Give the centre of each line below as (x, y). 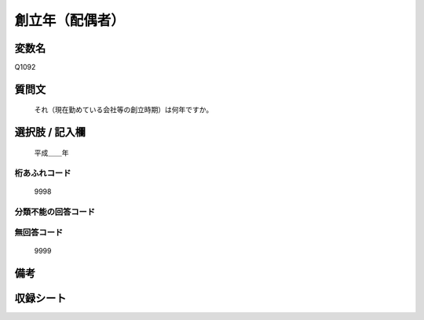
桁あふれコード (43, 173)
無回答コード (39, 233)
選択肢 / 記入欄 (50, 132)
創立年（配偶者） (70, 20)
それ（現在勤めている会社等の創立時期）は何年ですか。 (124, 110)
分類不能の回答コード (55, 212)
